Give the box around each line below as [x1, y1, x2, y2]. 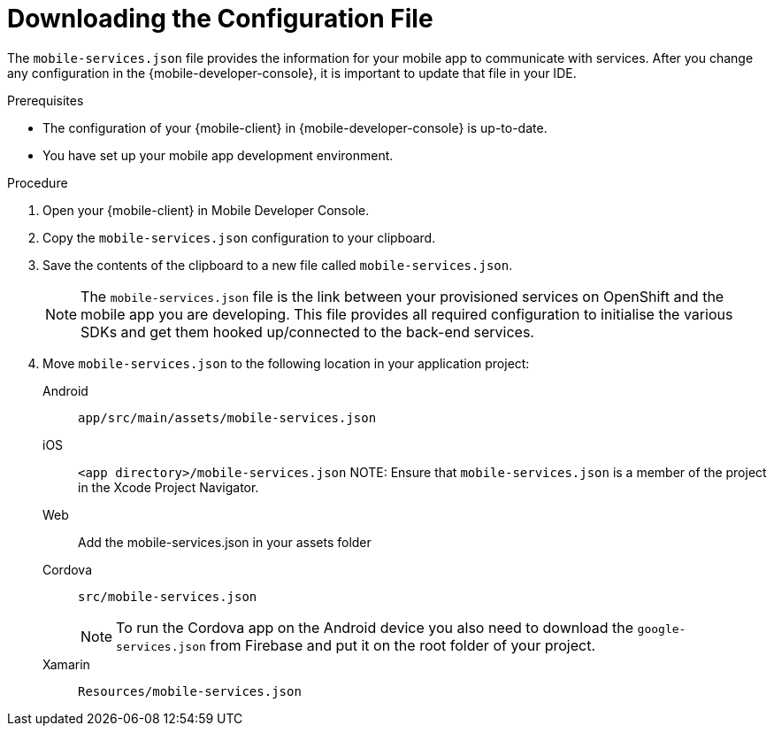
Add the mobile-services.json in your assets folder [78, 534, 372, 550]
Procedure [7, 174, 68, 190]
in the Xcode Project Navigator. [78, 479, 259, 495]
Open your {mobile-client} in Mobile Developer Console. [42, 202, 370, 218]
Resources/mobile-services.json [78, 683, 302, 698]
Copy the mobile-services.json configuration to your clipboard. [42, 229, 436, 245]
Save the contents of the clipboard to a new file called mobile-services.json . [42, 257, 513, 273]
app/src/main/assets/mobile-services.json [78, 410, 377, 425]
